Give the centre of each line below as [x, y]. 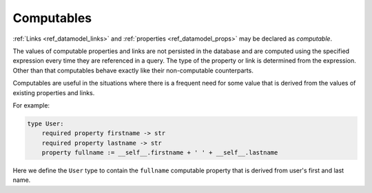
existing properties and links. [54, 92]
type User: [45, 123]
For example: [31, 105]
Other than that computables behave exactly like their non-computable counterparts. [133, 70]
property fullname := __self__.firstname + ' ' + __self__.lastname [160, 153]
